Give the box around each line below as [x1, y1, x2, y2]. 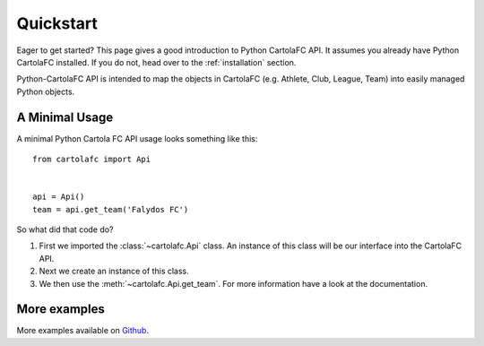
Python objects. [16, 86, 75, 97]
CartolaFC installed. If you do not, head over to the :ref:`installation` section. [16, 56, 297, 67]
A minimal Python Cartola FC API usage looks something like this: [16, 133, 258, 143]
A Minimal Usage [16, 109, 114, 125]
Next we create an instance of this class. [39, 265, 190, 277]
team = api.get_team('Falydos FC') [32, 204, 189, 214]
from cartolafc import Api [32, 154, 151, 165]
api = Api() [32, 192, 85, 202]
